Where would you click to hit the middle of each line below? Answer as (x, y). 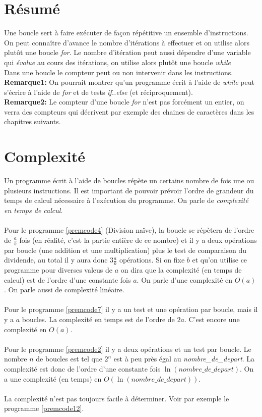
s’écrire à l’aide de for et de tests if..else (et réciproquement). (99, 92)
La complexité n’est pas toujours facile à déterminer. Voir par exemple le (117, 398)
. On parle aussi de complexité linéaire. (64, 290)
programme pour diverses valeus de (58, 270)
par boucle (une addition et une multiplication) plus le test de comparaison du (125, 250)
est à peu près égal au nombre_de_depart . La (184, 359)
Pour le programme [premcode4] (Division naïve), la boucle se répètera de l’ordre (129, 230)
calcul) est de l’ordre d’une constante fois (68, 279)
